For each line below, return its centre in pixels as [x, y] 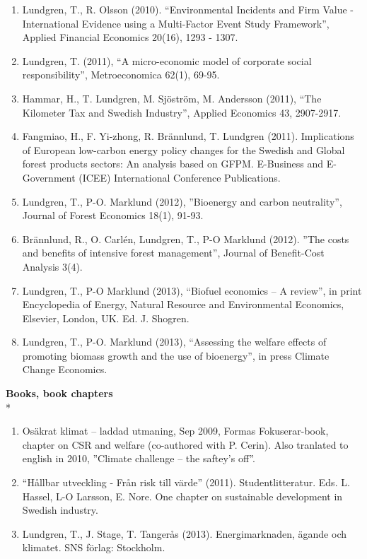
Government [49, 177]
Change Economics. [65, 369]
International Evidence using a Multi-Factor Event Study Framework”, [176, 23]
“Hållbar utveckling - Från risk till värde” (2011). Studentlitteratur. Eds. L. [186, 482]
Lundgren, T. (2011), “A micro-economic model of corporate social [167, 60]
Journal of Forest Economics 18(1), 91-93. [113, 215]
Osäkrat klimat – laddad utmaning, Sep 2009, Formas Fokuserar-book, [175, 431]
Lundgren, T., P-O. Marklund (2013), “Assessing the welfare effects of [174, 342]
